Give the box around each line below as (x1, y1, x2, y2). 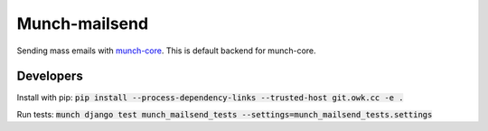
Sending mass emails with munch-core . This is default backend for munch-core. (16, 45, 316, 56)
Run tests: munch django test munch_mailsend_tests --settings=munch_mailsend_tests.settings (16, 108, 433, 119)
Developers (16, 69, 83, 84)
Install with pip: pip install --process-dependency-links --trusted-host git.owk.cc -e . (16, 92, 404, 103)
